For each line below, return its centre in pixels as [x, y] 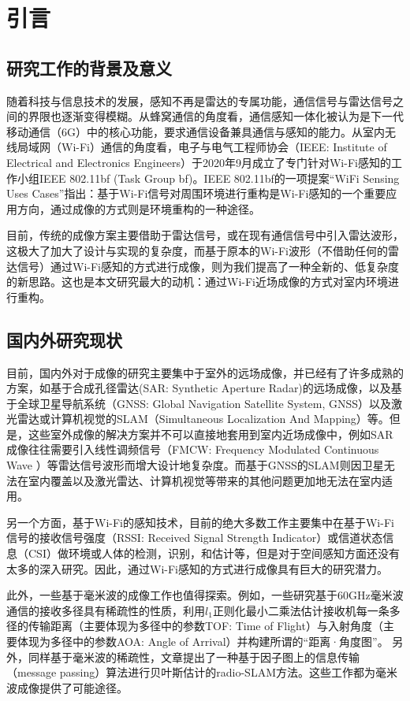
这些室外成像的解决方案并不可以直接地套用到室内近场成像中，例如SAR [211, 434]
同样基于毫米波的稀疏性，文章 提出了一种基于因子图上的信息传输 [194, 656]
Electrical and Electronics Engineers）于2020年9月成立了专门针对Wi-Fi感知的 [199, 162]
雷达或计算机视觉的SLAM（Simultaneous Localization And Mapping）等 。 [203, 419]
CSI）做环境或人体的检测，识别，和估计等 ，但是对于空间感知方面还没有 [214, 553]
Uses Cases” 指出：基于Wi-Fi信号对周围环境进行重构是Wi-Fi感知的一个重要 [196, 193]
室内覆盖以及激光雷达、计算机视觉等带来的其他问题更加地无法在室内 [205, 480]
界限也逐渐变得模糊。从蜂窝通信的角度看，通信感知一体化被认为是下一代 [216, 116]
